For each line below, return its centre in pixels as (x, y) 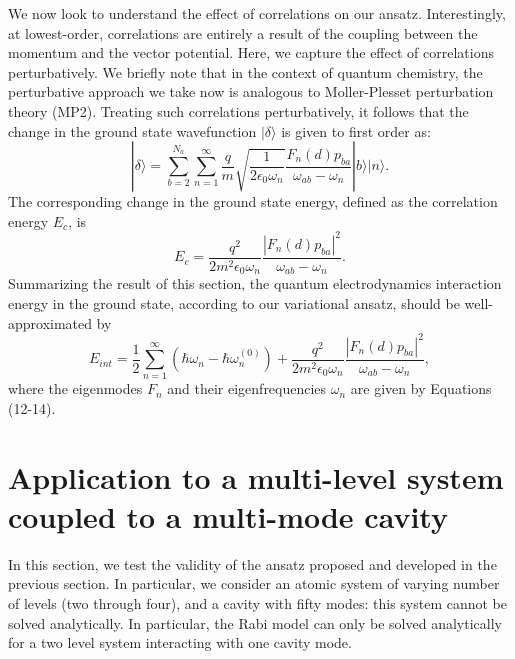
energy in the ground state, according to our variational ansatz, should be (234, 302)
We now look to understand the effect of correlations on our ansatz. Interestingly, (257, 13)
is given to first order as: (356, 130)
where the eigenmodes (75, 388)
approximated (50, 322)
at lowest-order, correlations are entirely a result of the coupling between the (243, 32)
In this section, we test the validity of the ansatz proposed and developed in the (252, 563)
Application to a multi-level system (256, 476)
